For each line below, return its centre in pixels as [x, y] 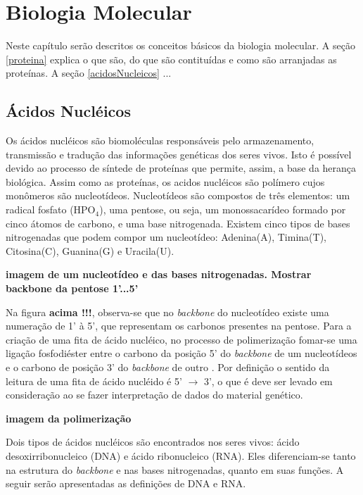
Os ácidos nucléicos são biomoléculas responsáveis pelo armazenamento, [160, 140]
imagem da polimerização [69, 418]
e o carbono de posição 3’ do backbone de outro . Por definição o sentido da [168, 367]
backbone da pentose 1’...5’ [72, 288]
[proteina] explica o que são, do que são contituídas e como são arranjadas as [171, 59]
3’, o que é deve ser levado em [268, 381]
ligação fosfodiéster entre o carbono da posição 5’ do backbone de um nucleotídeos [181, 353]
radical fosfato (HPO [51, 209]
